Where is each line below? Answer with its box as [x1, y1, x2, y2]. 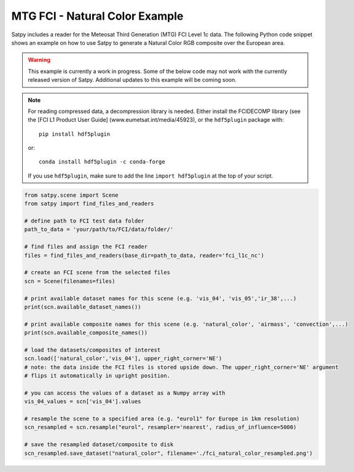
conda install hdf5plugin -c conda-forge [39, 159, 165, 165]
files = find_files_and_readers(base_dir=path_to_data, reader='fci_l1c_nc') [24, 252, 264, 259]
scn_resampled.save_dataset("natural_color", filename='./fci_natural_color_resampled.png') [24, 449, 313, 457]
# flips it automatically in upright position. [24, 372, 170, 379]
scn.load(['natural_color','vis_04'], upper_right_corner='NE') [24, 355, 222, 362]
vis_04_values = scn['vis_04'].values [24, 398, 141, 405]
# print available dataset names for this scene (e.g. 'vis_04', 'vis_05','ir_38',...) [24, 295, 297, 302]
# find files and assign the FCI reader [24, 243, 147, 250]
